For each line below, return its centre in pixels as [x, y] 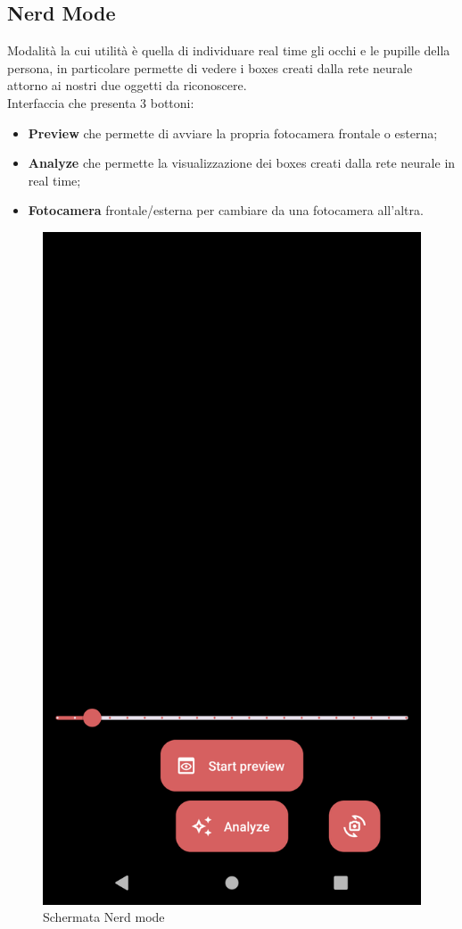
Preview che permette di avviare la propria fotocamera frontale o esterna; [233, 133]
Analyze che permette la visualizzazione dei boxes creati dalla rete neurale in [242, 163]
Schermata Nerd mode [104, 917]
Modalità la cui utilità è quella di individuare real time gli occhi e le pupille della [229, 50]
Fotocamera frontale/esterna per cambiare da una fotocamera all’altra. [226, 210]
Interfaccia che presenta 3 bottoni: [101, 102]
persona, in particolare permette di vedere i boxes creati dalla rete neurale [210, 67]
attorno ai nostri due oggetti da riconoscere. [127, 85]
